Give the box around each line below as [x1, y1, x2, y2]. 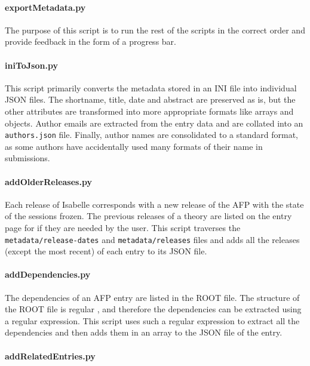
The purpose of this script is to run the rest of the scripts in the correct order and [5, 23, 305, 36]
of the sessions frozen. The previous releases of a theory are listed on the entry [5, 210, 292, 222]
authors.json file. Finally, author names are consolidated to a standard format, [5, 128, 298, 141]
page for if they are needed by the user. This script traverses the [5, 221, 241, 233]
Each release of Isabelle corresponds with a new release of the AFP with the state [5, 198, 304, 210]
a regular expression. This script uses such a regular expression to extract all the [5, 314, 300, 327]
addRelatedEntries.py [5, 349, 96, 362]
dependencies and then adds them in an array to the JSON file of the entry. [5, 326, 283, 339]
